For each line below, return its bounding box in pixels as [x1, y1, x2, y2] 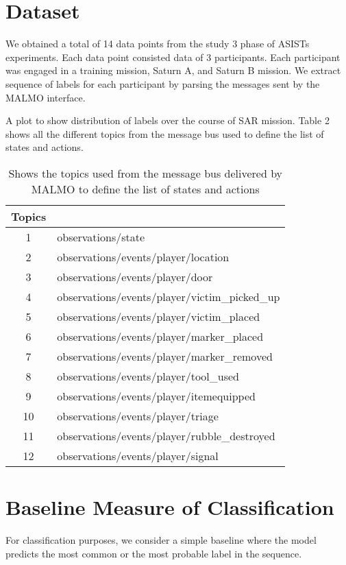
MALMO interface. [5, 90, 86, 104]
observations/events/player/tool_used [57, 368, 240, 384]
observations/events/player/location [57, 248, 230, 265]
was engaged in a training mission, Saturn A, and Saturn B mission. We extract [5, 63, 341, 77]
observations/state [57, 228, 145, 245]
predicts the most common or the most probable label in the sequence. [5, 546, 302, 560]
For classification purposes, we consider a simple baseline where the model [5, 533, 317, 546]
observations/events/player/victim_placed [57, 308, 260, 324]
